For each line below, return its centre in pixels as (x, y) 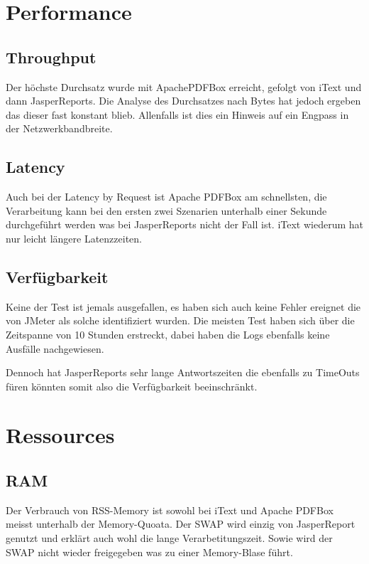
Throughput (51, 57)
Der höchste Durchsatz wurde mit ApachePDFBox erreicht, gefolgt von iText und (184, 86)
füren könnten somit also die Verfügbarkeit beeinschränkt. (132, 386)
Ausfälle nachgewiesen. (55, 348)
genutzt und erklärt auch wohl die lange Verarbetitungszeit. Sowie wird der (169, 538)
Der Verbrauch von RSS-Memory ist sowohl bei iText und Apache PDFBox (170, 510)
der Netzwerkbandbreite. (59, 128)
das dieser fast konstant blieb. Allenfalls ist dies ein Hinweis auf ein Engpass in (177, 114)
